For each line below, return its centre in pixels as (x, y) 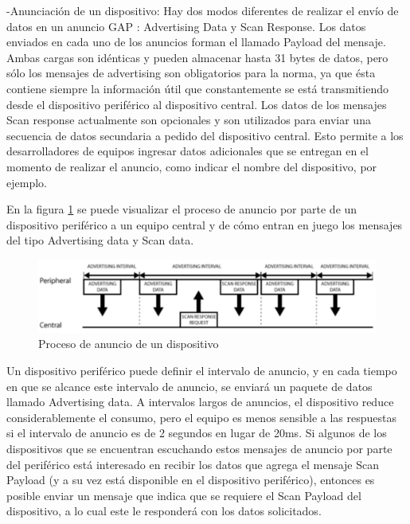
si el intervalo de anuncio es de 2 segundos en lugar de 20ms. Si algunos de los (197, 433)
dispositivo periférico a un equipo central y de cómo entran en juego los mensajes (205, 224)
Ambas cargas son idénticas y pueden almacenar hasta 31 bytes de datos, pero (197, 57)
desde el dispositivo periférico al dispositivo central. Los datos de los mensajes (197, 104)
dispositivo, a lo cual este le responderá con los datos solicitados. (164, 511)
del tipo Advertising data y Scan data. (100, 240)
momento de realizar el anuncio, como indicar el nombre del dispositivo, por (192, 166)
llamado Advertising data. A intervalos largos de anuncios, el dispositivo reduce (200, 402)
